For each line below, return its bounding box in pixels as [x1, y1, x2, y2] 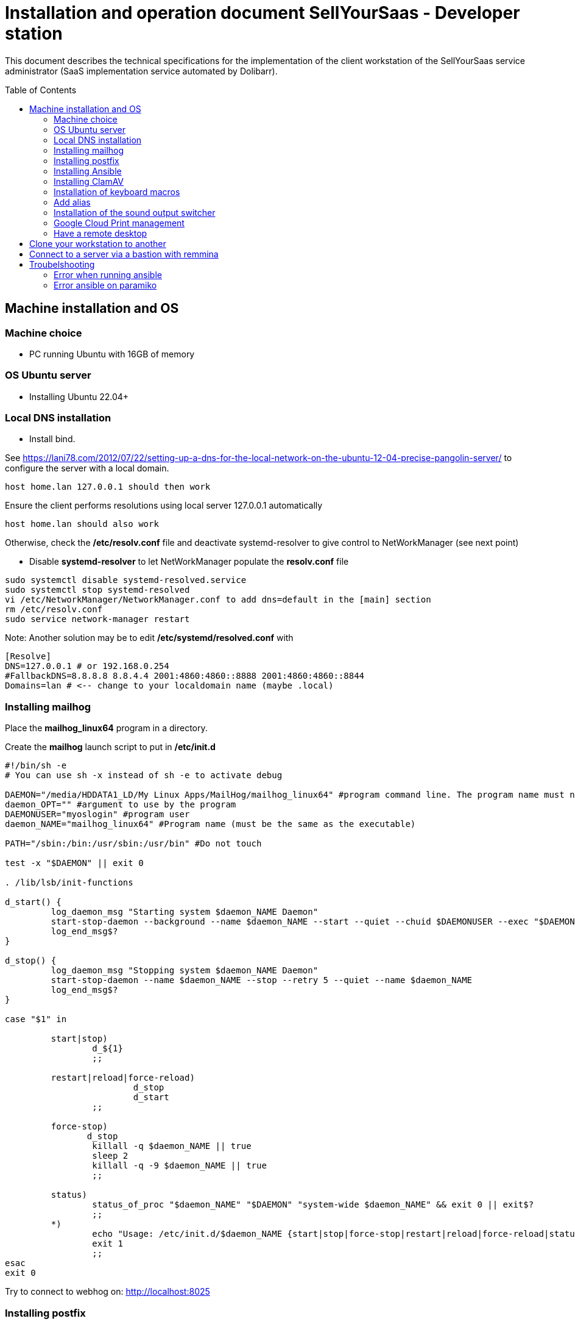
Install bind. [29, 434, 76, 445]
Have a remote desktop [54, 227, 147, 238]
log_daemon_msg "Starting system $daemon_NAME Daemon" [51, 907, 319, 917]
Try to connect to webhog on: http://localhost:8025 [5, 1286, 210, 1297]
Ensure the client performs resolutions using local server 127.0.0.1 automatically [5, 500, 323, 511]
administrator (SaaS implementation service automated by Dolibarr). [5, 65, 278, 76]
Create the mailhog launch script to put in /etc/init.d [5, 742, 216, 753]
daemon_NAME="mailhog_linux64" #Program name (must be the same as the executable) [5, 819, 416, 829]
